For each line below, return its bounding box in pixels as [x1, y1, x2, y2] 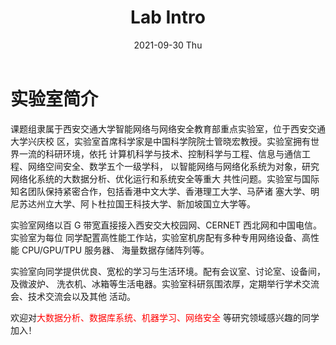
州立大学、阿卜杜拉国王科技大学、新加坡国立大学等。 [36, 197, 256, 210]
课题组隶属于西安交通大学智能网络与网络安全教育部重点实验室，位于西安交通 [10, 122, 326, 135]
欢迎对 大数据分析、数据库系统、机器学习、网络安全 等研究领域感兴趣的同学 [10, 311, 320, 323]
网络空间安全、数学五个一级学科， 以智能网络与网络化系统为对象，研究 [27, 160, 320, 172]
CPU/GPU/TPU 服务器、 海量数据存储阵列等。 [21, 244, 210, 256]
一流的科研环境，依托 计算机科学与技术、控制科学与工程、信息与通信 [18, 147, 302, 160]
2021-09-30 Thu [133, 39, 203, 51]
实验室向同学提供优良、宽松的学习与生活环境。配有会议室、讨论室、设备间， [10, 265, 326, 277]
